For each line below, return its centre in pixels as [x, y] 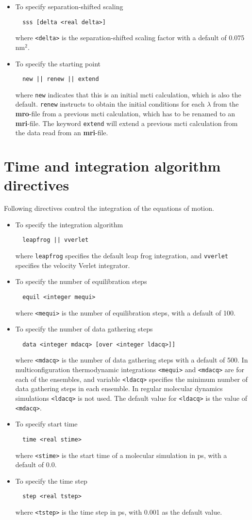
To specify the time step [51, 481]
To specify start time [46, 424]
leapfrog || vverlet [56, 240]
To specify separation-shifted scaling [69, 6]
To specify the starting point [58, 63]
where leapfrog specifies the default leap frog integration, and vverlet [122, 256]
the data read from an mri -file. [62, 133]
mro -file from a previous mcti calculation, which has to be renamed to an [125, 114]
